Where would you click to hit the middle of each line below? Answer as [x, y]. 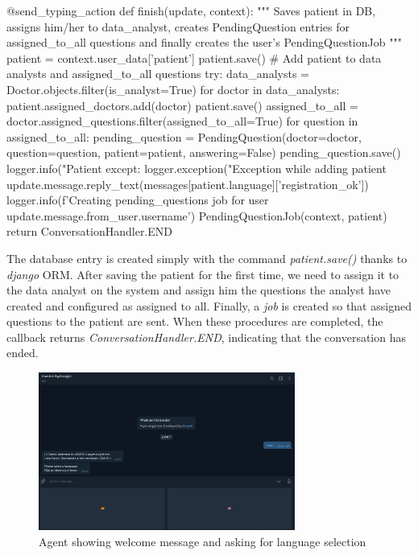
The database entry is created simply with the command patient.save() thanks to [207, 258]
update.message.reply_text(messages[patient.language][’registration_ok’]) [188, 184]
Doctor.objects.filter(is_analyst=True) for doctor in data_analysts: [173, 89]
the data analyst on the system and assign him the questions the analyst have [199, 290]
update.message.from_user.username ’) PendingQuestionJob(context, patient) [197, 215]
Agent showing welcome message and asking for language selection [203, 541]
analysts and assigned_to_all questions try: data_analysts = [158, 74]
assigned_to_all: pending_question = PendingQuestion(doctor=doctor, [184, 136]
